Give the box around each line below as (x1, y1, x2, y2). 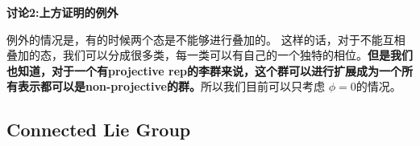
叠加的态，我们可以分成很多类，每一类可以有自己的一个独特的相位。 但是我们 (6, 47, 413, 63)
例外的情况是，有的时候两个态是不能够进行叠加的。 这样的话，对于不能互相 (6, 30, 405, 47)
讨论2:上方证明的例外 (6, 4, 119, 20)
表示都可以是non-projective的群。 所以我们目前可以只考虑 (17, 78, 325, 95)
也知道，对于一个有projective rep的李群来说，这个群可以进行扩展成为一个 (6, 62, 401, 79)
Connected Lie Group (6, 117, 191, 142)
